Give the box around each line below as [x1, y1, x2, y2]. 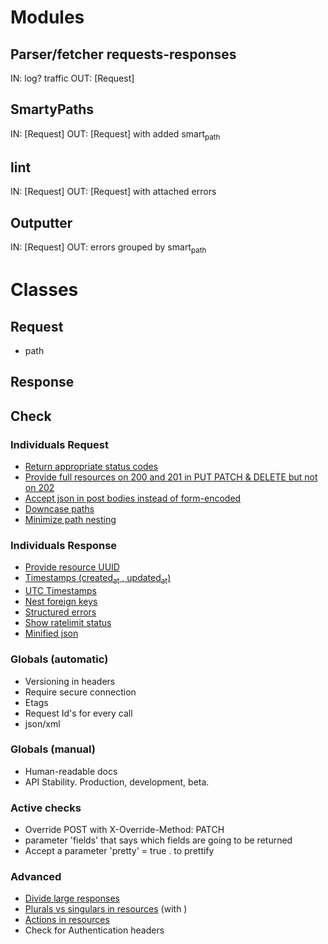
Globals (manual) [10, 742, 96, 756]
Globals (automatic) [10, 652, 109, 666]
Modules [10, 6, 85, 29]
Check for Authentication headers [24, 924, 165, 936]
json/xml [24, 717, 61, 730]
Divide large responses [24, 892, 120, 905]
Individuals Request [10, 437, 109, 451]
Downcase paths [24, 503, 95, 515]
